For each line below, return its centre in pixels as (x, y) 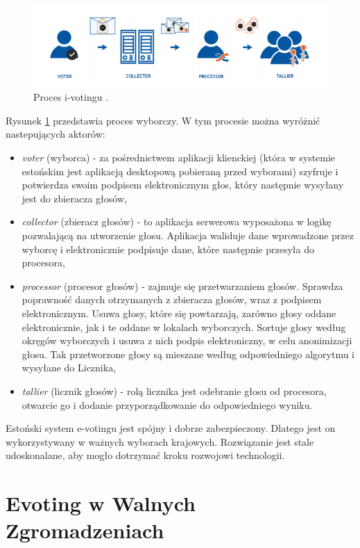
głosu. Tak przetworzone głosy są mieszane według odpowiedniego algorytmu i (188, 354)
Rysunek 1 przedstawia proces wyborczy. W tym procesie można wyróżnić (163, 120)
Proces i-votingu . (71, 97)
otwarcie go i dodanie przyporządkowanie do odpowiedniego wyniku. (167, 404)
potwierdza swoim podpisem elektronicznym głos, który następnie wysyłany (183, 185)
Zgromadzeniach (85, 530)
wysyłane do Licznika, (69, 368)
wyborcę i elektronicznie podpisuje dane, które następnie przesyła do (168, 249)
